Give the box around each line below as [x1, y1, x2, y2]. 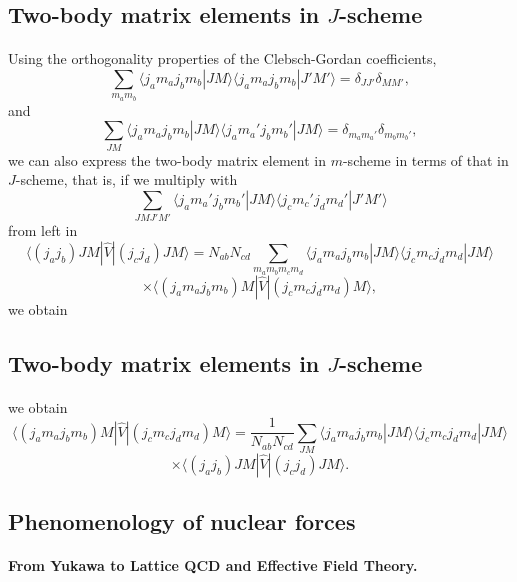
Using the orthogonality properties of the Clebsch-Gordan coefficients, [8, 48, 437, 69]
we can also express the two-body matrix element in [8, 149, 326, 170]
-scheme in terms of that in [342, 149, 509, 170]
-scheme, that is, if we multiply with [15, 169, 238, 190]
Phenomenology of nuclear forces [8, 506, 356, 537]
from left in [8, 220, 78, 241]
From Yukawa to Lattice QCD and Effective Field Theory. [8, 555, 418, 576]
